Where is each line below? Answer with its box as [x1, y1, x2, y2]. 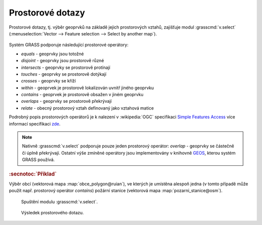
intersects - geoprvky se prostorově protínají [21, 64, 111, 70]
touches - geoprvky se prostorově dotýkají [21, 71, 107, 77]
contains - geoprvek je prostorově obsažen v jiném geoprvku [21, 92, 144, 97]
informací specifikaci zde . [9, 121, 61, 127]
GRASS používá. [22, 157, 55, 162]
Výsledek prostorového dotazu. [21, 210, 84, 216]
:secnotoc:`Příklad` [9, 170, 57, 177]
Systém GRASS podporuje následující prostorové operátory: [9, 42, 129, 48]
